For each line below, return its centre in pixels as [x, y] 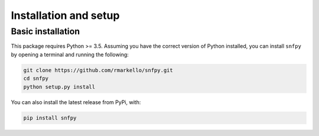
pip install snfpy [50, 118]
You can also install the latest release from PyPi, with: [76, 102]
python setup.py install [59, 87]
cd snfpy [36, 79]
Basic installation [45, 31]
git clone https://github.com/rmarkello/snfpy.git [98, 70]
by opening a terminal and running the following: [70, 54]
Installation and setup [65, 15]
